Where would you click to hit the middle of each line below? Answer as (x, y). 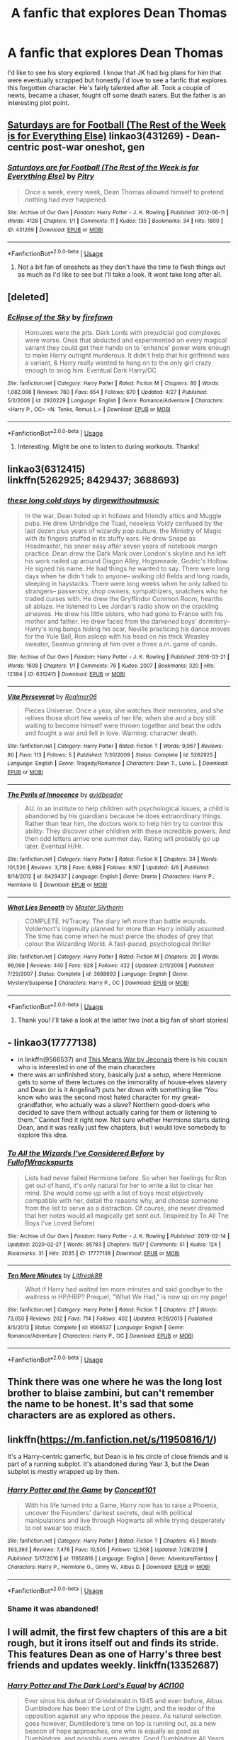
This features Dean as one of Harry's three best (114, 1654)
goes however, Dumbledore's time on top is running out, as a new (120, 1724)
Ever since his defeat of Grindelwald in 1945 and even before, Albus (124, 1701)
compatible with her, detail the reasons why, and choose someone (121, 1200)
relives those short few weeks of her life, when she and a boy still (120, 717)
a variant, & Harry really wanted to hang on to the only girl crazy (118, 363)
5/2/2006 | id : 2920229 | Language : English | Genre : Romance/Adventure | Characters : (116, 401)
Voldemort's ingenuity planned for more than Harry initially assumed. (125, 929)
